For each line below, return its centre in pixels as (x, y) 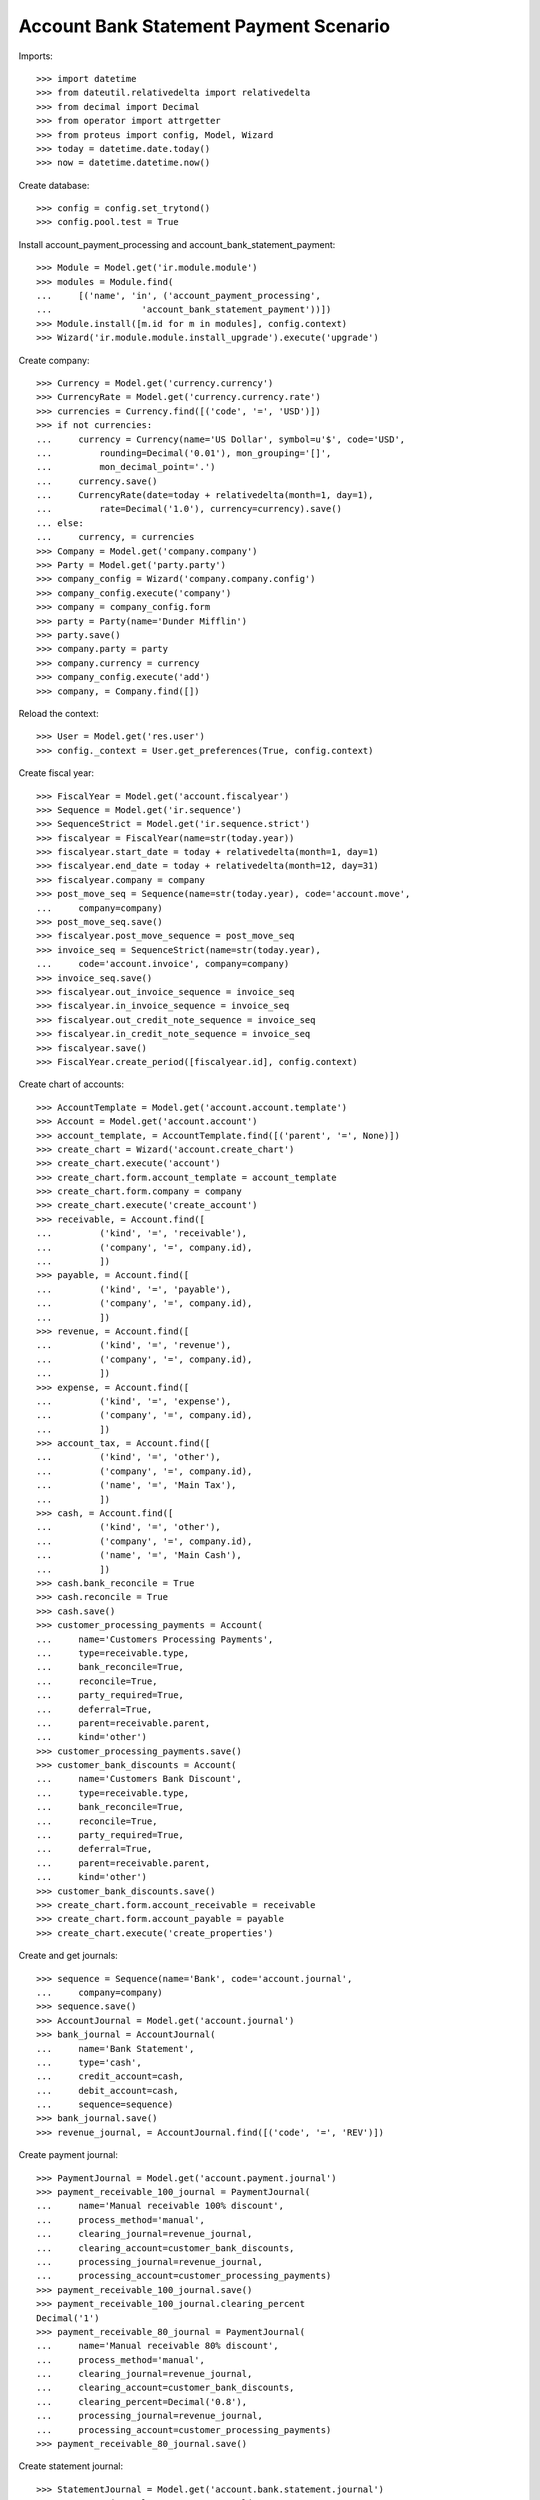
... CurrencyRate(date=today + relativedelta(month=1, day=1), (205, 495)
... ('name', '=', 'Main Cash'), (139, 1555)
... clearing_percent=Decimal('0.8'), (142, 2401)
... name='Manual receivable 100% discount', (160, 2206)
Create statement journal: (71, 2466)
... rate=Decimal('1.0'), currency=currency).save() (189, 509)
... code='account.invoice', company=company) (163, 964)
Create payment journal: (68, 2155)
